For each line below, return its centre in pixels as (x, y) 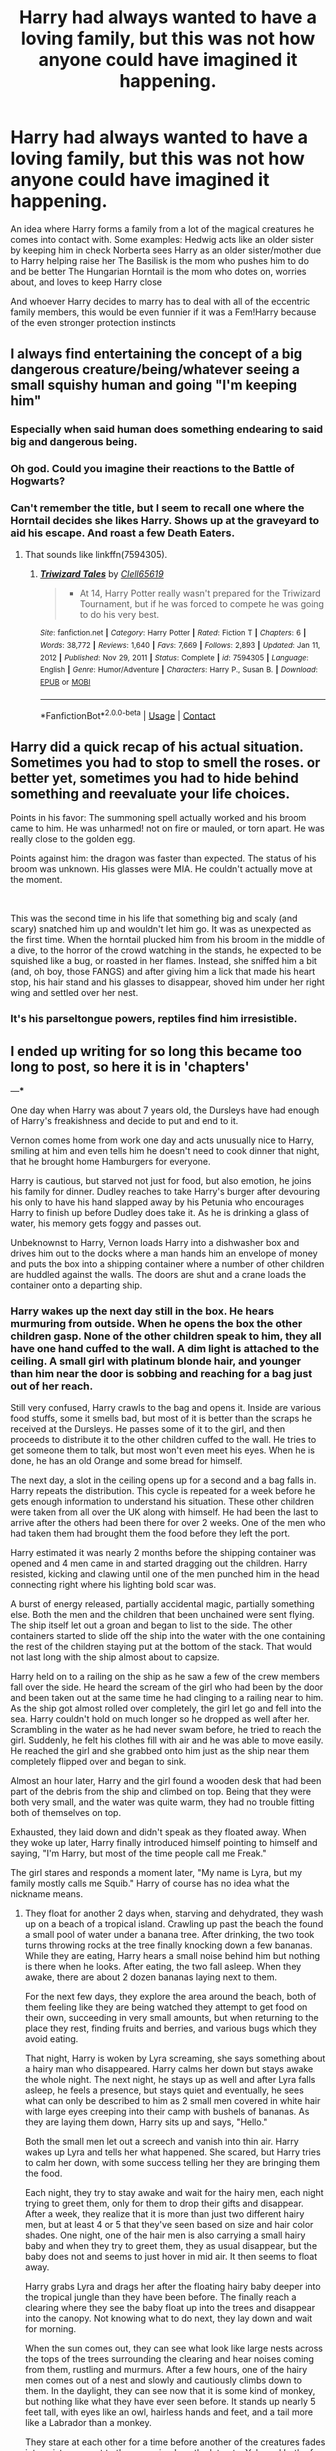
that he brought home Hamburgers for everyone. (111, 1161)
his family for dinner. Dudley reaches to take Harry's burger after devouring (165, 1191)
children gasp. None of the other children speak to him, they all (166, 1336)
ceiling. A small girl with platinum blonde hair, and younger (156, 1361)
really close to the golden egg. (73, 839)
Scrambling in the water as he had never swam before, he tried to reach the (166, 1730)
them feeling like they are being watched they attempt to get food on (166, 2007)
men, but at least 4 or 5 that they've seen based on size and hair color (169, 2225)
